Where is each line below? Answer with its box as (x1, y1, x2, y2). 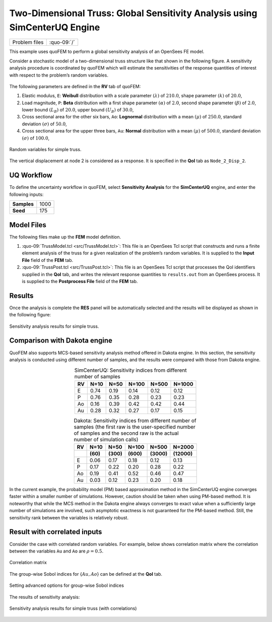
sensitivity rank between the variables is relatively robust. (9, 514, 128, 521)
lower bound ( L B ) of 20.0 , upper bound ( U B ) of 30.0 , (22, 107, 134, 114)
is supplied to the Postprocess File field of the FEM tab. (22, 278, 138, 284)
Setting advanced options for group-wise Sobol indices (9, 582, 124, 589)
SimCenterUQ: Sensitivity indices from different (74, 367, 187, 374)
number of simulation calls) (74, 436, 139, 443)
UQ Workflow (9, 171, 52, 180)
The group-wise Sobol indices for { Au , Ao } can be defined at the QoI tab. (9, 571, 163, 577)
